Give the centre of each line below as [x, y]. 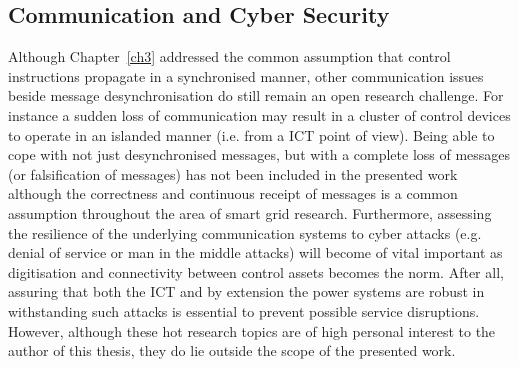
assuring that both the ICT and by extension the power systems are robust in [246, 291]
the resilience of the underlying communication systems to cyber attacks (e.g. [245, 232]
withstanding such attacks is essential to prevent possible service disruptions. [244, 310]
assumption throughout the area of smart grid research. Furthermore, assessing [250, 212]
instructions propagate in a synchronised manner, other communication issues [246, 75]
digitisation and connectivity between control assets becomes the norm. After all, [256, 271]
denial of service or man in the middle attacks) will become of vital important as [255, 252]
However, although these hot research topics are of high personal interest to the [252, 330]
